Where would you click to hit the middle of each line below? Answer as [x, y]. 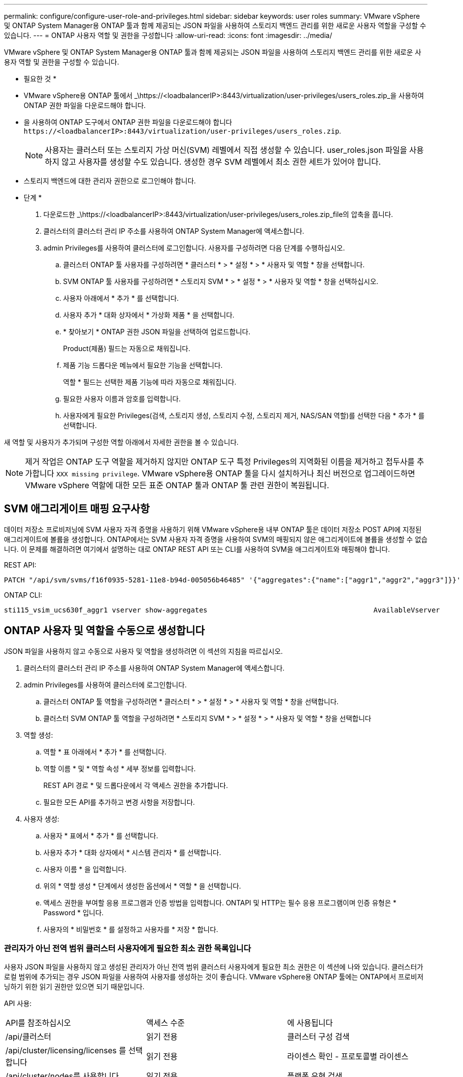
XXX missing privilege [97, 474]
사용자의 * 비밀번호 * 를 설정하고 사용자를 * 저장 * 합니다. [131, 929]
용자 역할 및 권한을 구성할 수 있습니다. [62, 62]
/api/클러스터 [29, 1037]
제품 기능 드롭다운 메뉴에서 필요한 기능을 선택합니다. [143, 365]
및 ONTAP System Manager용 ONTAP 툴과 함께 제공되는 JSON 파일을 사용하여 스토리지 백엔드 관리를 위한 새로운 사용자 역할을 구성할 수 [215, 25]
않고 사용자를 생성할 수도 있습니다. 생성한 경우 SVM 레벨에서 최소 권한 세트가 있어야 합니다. [221, 162]
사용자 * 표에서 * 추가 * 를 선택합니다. [101, 835]
